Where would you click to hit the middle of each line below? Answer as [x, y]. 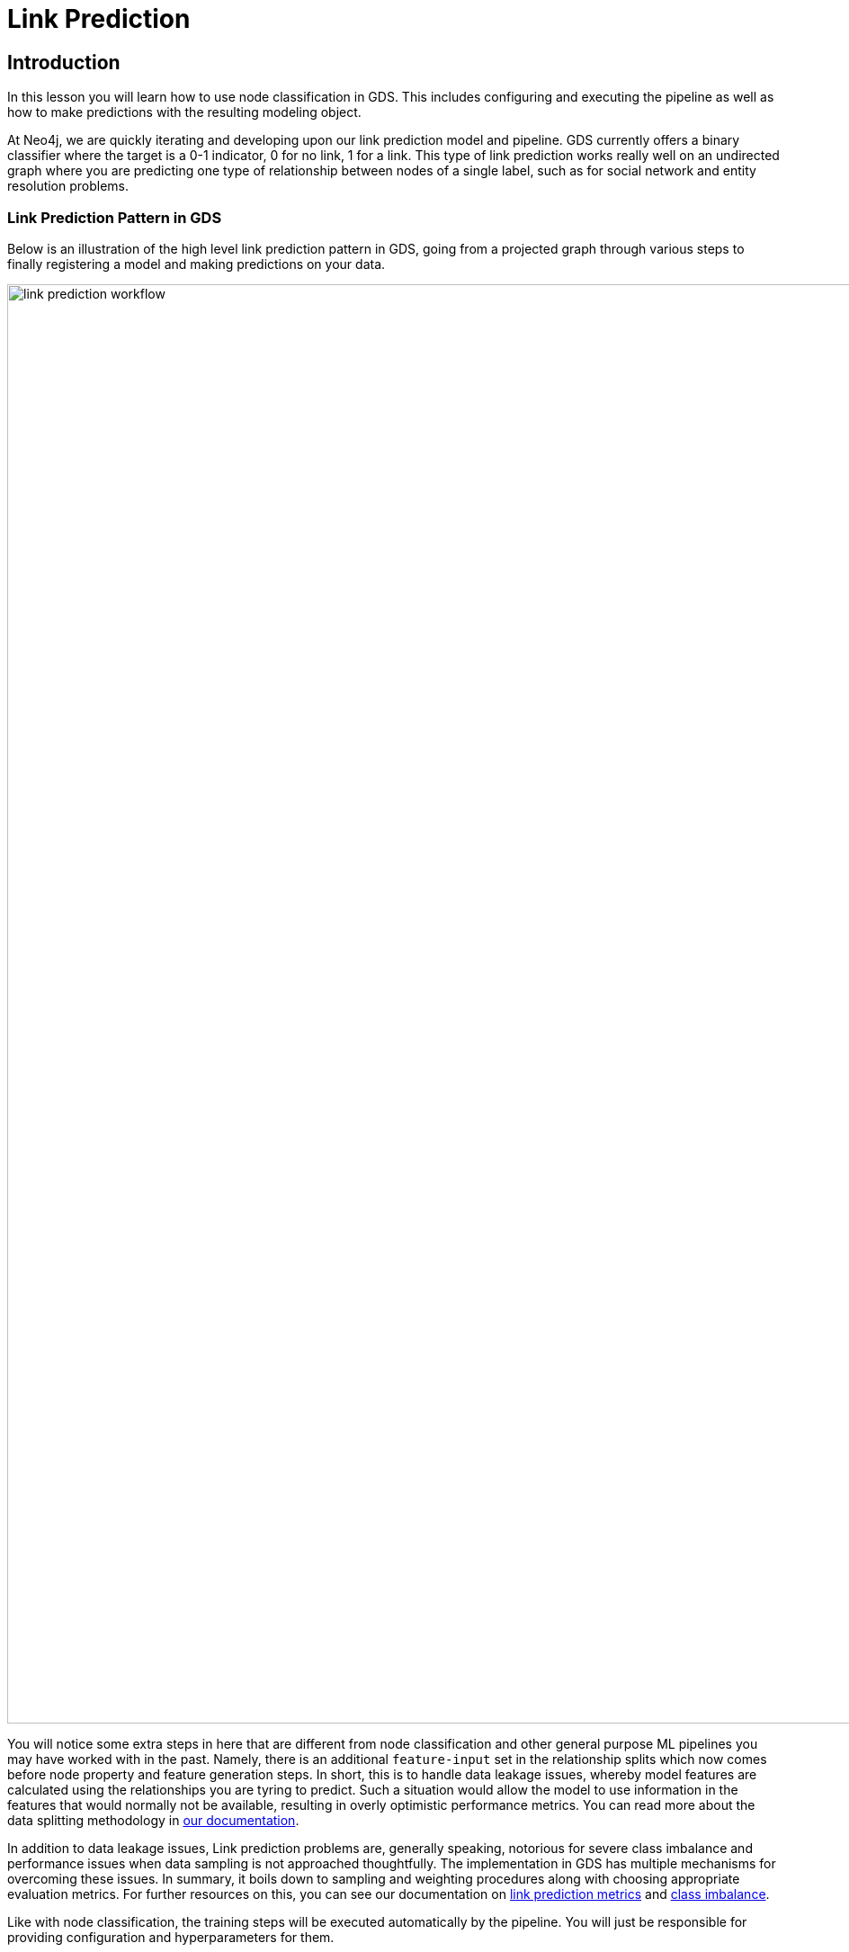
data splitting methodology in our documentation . [153, 1820]
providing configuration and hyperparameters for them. [171, 1937]
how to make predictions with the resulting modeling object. [184, 112]
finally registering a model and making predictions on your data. [197, 264]
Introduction [64, 62]
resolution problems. [68, 186]
